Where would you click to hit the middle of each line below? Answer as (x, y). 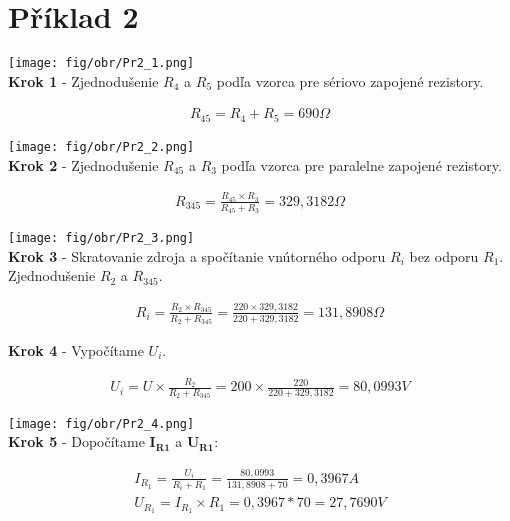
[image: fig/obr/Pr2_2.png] (101, 146)
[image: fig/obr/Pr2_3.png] (101, 238)
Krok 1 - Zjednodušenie (83, 80)
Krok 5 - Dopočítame (76, 441)
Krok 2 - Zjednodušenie (83, 164)
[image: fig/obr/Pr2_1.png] (101, 63)
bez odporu (444, 255)
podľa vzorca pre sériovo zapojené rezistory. (350, 80)
